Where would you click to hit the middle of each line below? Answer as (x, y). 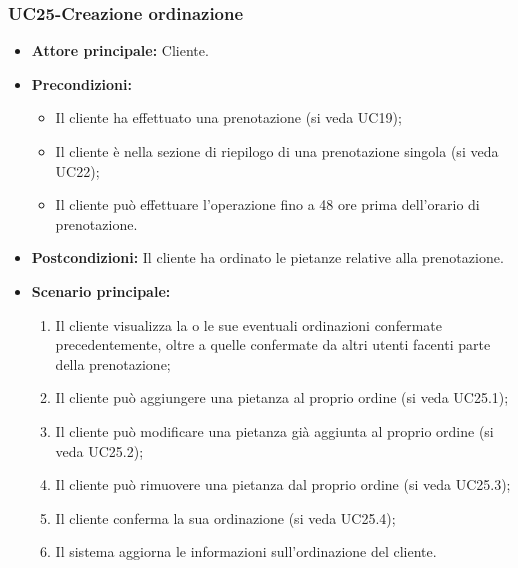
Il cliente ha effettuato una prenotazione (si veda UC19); (228, 117)
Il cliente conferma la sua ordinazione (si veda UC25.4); (225, 517)
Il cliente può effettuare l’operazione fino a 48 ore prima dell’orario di (267, 204)
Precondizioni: (81, 83)
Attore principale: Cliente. (120, 50)
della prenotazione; (113, 363)
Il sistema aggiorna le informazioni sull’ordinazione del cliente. (246, 551)
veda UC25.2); (99, 450)
